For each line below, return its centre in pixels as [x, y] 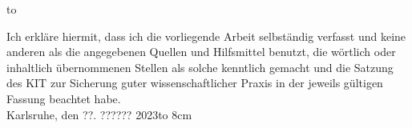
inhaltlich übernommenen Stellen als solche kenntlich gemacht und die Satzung [200, 67]
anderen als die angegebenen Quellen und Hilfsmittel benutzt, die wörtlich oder [201, 52]
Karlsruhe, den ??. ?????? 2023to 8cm [99, 114]
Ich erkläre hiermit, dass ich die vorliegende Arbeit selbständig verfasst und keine [206, 36]
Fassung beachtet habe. [64, 98]
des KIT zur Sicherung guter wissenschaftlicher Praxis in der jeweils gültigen [195, 83]
